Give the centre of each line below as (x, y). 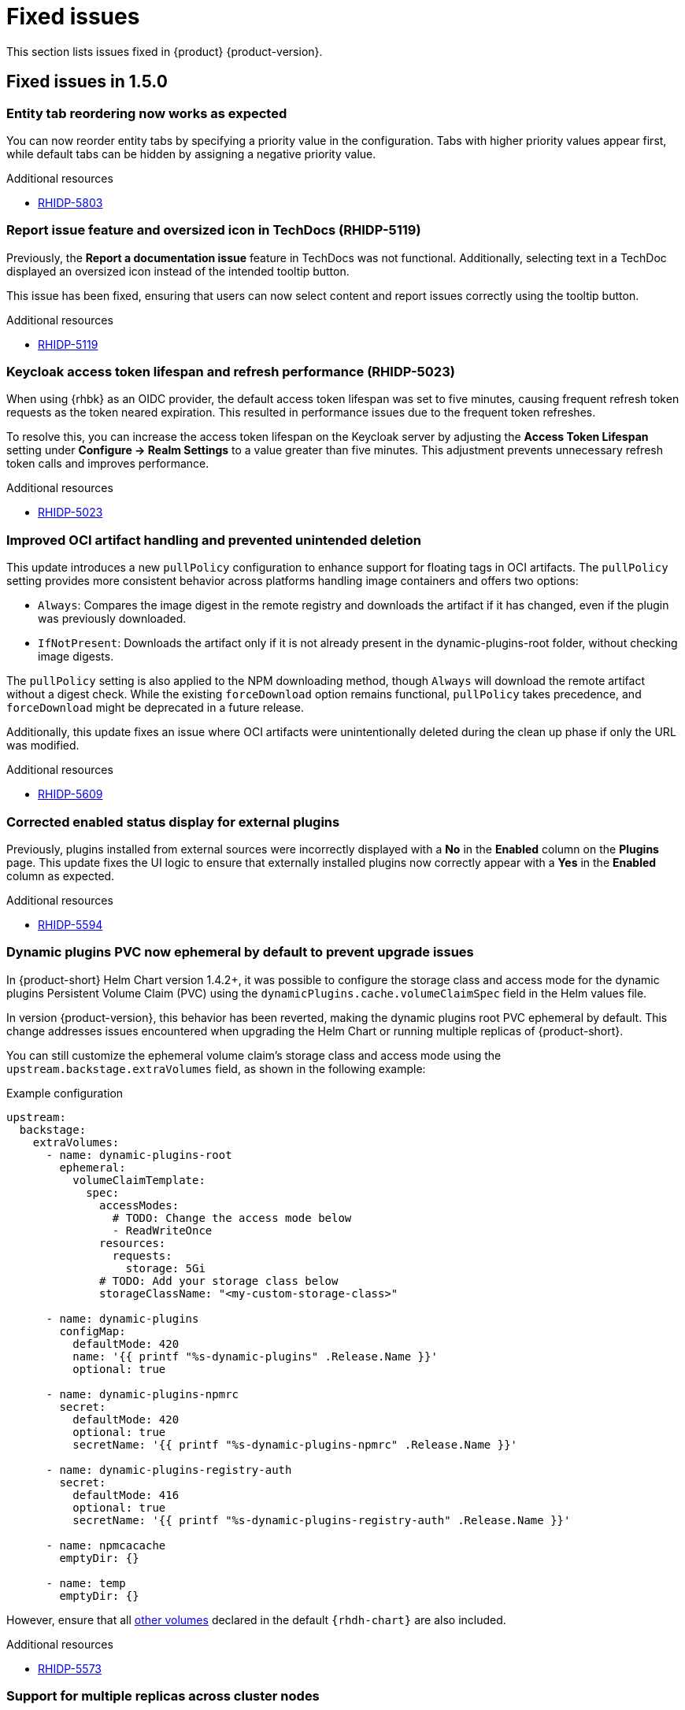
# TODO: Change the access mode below (232, 1218)
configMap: (93, 1331)
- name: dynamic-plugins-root (139, 1155)
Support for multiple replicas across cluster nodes (163, 1696)
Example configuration (65, 1093)
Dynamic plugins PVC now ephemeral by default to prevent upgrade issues (240, 952)
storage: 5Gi (165, 1268)
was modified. (43, 746)
